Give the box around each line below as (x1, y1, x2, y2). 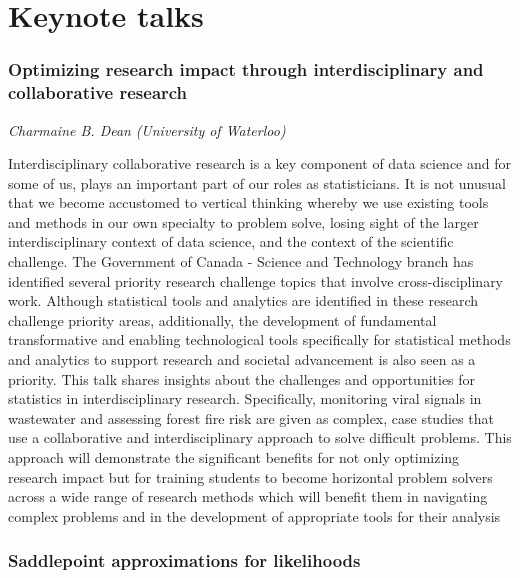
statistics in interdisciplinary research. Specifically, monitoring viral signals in (8, 388, 482, 409)
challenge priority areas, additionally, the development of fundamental (8, 309, 437, 330)
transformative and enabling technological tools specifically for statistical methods (8, 329, 511, 350)
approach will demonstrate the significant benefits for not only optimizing (8, 447, 460, 468)
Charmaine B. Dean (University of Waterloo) (8, 119, 286, 140)
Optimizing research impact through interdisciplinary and (8, 57, 484, 82)
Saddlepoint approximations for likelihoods (8, 548, 361, 573)
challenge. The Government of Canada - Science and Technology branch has (8, 251, 474, 272)
